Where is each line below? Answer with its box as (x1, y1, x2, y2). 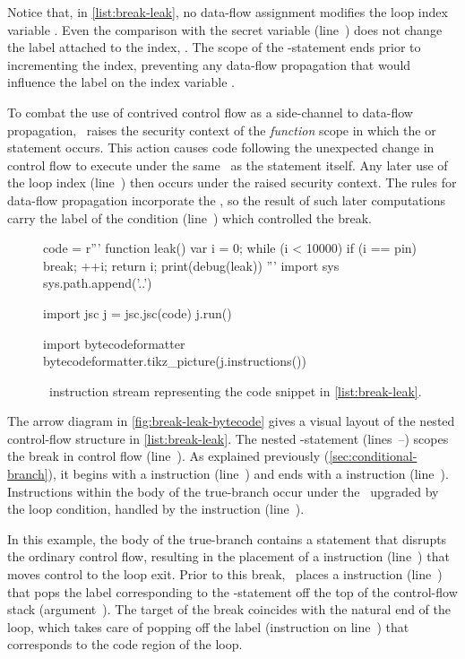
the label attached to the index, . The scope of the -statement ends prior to (7, 38, 421, 56)
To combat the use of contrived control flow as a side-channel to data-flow (7, 102, 413, 121)
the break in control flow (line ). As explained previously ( (7, 447, 330, 465)
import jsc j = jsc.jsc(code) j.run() (43, 303, 232, 322)
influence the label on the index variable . (7, 73, 236, 91)
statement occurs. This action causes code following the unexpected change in (7, 138, 435, 157)
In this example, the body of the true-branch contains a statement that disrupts (7, 529, 447, 548)
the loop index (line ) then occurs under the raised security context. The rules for (7, 173, 457, 192)
